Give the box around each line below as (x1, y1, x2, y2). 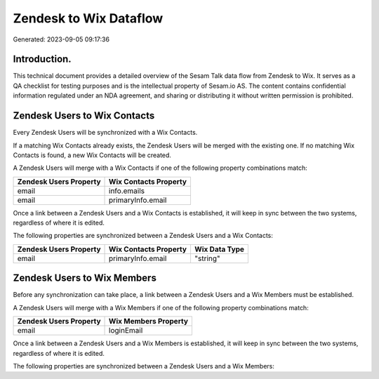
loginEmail (109, 326, 143, 335)
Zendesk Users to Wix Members (13, 272, 157, 284)
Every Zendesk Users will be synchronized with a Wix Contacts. (13, 128, 198, 137)
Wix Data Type (194, 244, 245, 254)
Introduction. (13, 53, 72, 65)
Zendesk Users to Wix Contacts (13, 109, 155, 122)
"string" (194, 253, 220, 263)
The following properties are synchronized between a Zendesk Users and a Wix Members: (13, 361, 275, 370)
